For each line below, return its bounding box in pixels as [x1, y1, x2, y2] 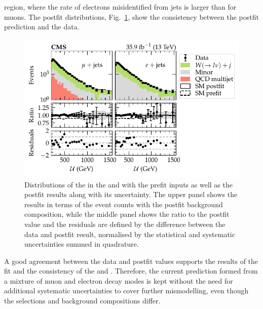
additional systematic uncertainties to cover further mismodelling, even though [4, 285, 249, 296]
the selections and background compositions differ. [4, 295, 161, 306]
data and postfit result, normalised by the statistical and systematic [24, 228, 235, 239]
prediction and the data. [4, 21, 80, 32]
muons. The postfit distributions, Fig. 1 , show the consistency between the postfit [4, 11, 259, 22]
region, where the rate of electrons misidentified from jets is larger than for [4, 2, 237, 12]
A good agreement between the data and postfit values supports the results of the [4, 255, 258, 266]
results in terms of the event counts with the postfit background [24, 199, 223, 209]
